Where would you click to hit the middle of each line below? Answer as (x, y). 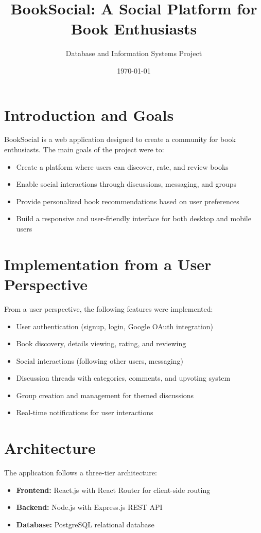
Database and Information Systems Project (134, 53)
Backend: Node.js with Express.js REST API (89, 507)
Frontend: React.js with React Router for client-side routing (113, 490)
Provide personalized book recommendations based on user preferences (128, 201)
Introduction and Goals (89, 114)
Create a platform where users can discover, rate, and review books (122, 166)
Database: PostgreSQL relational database (85, 524)
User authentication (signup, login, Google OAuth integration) (115, 326)
